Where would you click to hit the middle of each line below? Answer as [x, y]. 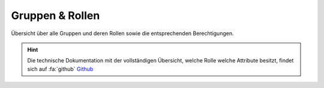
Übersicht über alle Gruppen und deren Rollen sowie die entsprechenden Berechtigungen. [122, 33]
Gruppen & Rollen [55, 15]
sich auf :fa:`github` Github [60, 69]
